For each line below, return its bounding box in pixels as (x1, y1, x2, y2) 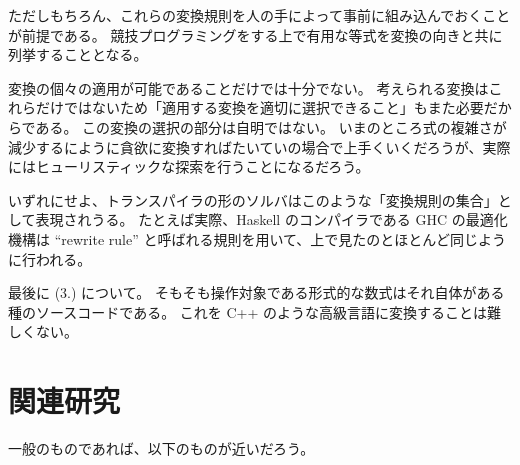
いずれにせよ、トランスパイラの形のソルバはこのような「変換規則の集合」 (8, 189, 498, 210)
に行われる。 (8, 248, 92, 269)
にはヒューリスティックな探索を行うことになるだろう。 (8, 156, 370, 177)
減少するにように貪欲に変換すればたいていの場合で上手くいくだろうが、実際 (8, 136, 511, 157)
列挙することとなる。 (8, 44, 148, 65)
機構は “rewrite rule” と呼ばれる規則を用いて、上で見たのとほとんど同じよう (8, 228, 506, 249)
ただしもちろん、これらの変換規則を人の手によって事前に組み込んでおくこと (8, 5, 511, 25)
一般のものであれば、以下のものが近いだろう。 (8, 438, 315, 459)
